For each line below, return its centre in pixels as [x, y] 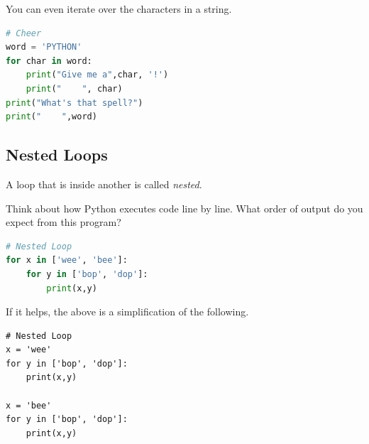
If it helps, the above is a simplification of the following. [127, 312]
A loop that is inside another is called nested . [104, 184]
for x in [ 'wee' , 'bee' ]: [67, 260]
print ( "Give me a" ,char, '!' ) [97, 75]
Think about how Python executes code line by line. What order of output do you [184, 208]
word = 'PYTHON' [44, 47]
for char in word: [49, 61]
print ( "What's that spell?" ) [75, 103]
